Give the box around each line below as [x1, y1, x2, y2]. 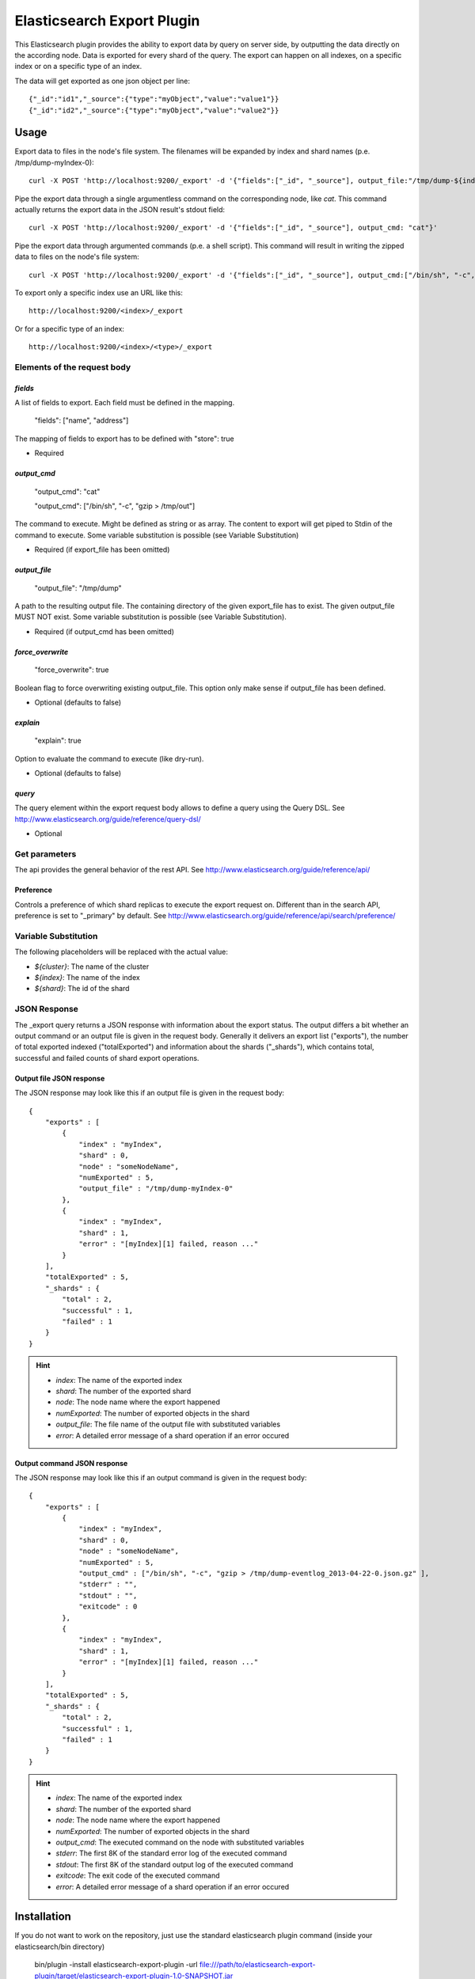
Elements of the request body [14, 361, 131, 372]
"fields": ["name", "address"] [34, 416, 129, 425]
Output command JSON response [14, 1458, 128, 1468]
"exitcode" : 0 [78, 1602, 138, 1611]
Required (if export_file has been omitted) [34, 545, 170, 554]
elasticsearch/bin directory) [14, 1942, 105, 1951]
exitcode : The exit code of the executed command [55, 1871, 220, 1880]
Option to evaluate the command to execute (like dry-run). [14, 754, 204, 763]
